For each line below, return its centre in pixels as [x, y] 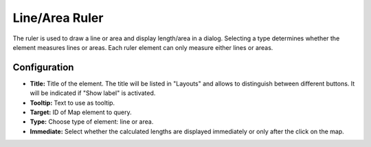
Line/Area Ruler [58, 18]
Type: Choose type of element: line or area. [92, 122]
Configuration [43, 67]
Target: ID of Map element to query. [81, 112]
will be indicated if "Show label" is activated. [93, 93]
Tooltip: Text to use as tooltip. [72, 103]
